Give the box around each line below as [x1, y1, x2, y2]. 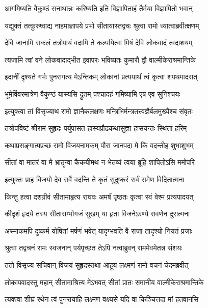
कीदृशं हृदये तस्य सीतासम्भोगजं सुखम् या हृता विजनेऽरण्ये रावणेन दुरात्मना [5, 208, 190, 219]
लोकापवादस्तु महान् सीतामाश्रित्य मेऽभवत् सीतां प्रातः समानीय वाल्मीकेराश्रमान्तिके [5, 276, 204, 287]
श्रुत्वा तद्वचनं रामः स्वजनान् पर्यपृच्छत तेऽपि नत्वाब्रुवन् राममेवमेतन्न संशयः [5, 242, 183, 253]
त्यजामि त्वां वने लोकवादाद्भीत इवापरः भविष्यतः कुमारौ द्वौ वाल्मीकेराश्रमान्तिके [5, 54, 196, 65]
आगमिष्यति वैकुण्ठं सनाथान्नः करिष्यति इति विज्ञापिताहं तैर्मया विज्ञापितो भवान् [5, 3, 193, 13]
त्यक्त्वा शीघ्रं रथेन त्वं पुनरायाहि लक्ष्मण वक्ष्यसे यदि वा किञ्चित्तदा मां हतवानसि [5, 294, 199, 304]
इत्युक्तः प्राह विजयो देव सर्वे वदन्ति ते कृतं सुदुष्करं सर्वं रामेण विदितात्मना [5, 174, 185, 184]
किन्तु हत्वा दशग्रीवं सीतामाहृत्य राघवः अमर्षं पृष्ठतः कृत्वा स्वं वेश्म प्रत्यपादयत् [5, 191, 194, 202]
